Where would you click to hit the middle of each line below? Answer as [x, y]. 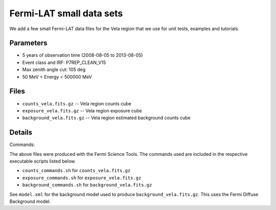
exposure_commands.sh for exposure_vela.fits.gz [82, 178]
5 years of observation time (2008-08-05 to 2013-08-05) [83, 55]
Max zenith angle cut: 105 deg [54, 69]
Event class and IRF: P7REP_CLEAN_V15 [64, 62]
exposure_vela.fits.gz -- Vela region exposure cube [82, 110]
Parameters [28, 43]
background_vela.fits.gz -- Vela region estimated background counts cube [107, 118]
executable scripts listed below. [43, 161]
